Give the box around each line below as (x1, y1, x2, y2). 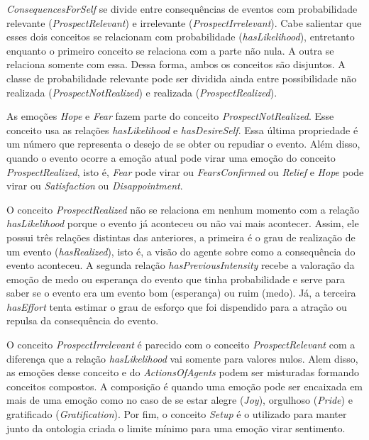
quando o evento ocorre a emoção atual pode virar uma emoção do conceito (6, 150, 336, 165)
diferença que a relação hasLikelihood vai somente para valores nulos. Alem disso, (6, 351, 358, 365)
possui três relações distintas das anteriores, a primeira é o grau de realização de (6, 229, 356, 244)
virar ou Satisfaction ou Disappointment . (6, 178, 183, 193)
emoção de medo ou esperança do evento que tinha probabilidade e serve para (6, 271, 346, 286)
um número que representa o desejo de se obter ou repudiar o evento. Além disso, (6, 136, 360, 151)
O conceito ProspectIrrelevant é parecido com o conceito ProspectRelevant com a (6, 337, 356, 352)
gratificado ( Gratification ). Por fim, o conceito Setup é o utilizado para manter (6, 407, 347, 422)
